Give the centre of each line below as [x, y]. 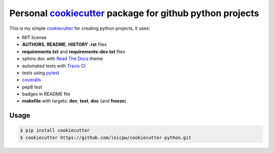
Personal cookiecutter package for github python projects [134, 13]
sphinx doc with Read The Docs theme [63, 59]
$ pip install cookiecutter [55, 131]
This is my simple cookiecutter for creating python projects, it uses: [80, 28]
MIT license [34, 37]
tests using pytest [41, 73]
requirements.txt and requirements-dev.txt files [74, 52]
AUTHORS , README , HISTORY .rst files [64, 44]
